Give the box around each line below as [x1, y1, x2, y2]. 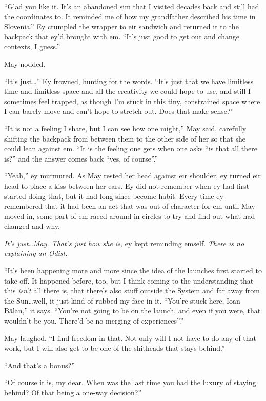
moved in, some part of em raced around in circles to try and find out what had [4, 210, 255, 221]
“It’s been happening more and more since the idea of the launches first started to [4, 265, 262, 276]
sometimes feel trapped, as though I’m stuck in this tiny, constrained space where [4, 95, 260, 106]
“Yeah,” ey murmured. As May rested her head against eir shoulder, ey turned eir [4, 170, 261, 181]
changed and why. [4, 220, 60, 231]
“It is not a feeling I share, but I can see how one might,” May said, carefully [4, 123, 247, 133]
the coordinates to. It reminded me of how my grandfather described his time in [4, 11, 256, 22]
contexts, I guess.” [4, 41, 60, 52]
